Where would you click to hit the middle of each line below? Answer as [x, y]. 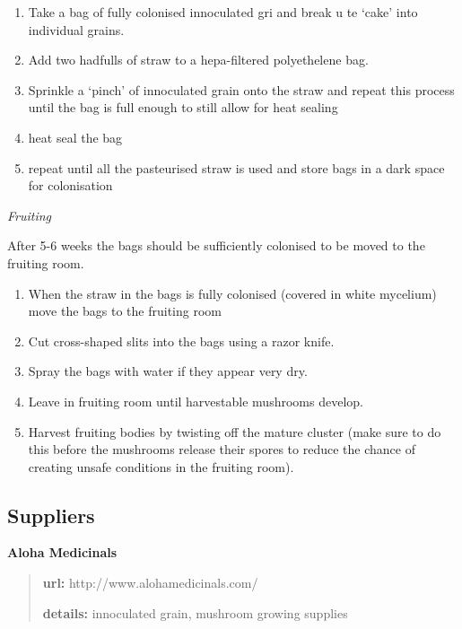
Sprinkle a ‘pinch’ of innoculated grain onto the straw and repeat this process [241, 89]
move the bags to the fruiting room [125, 311]
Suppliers [51, 515]
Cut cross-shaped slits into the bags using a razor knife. [181, 341]
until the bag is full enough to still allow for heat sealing [183, 107]
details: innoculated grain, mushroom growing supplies [195, 612]
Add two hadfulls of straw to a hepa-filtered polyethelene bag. [198, 60]
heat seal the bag [75, 137]
